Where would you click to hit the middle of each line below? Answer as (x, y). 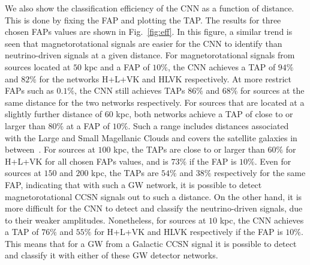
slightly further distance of (54, 114)
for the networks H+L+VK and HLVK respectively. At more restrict (165, 78)
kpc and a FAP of (117, 66)
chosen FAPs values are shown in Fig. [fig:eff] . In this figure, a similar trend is (149, 32)
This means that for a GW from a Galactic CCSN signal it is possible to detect (151, 243)
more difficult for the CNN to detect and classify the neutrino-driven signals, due (154, 208)
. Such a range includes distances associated (208, 125)
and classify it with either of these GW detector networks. (112, 255)
